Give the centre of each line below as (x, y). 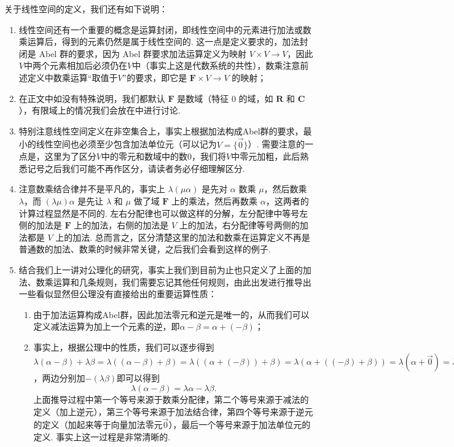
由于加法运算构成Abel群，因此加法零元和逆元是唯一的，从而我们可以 (171, 314)
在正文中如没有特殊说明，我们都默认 (92, 98)
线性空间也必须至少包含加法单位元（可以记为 (126, 144)
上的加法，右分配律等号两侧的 (239, 225)
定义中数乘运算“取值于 (72, 77)
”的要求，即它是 (155, 77)
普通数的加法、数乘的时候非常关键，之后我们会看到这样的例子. (145, 249)
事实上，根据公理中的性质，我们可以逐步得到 (124, 347)
